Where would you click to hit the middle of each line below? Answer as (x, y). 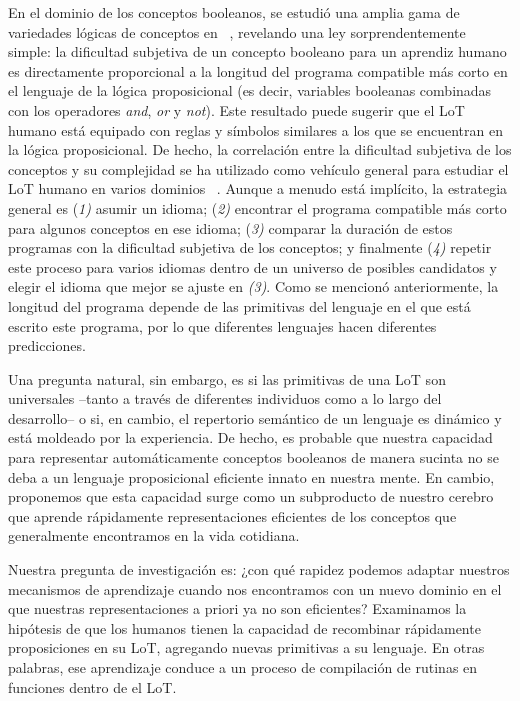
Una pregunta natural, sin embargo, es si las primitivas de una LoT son (227, 378)
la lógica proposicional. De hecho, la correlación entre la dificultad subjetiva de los (260, 149)
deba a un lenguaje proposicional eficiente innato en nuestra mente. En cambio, (251, 476)
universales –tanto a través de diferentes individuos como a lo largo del (225, 398)
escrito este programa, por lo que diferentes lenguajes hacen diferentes (222, 325)
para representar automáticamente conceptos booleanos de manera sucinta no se (253, 457)
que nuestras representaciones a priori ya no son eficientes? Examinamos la (237, 608)
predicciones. (47, 345)
